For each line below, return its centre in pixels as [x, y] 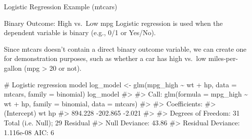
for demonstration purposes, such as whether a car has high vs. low [105, 58]
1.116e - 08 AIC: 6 [29, 132]
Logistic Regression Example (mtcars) [61, 6]
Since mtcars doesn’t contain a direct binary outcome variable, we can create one [125, 49]
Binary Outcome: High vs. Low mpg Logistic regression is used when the [113, 23]
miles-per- [223, 58]
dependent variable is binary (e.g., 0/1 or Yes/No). [80, 32]
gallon [13, 68]
